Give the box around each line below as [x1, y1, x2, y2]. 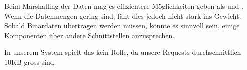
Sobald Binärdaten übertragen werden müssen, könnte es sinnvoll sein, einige [4, 20, 240, 31]
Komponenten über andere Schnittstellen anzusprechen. [4, 30, 175, 40]
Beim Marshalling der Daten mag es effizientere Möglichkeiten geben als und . [4, 1, 243, 11]
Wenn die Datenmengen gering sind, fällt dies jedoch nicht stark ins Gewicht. [4, 10, 241, 21]
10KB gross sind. [4, 56, 56, 67]
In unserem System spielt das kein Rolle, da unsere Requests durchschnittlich [4, 47, 241, 57]
